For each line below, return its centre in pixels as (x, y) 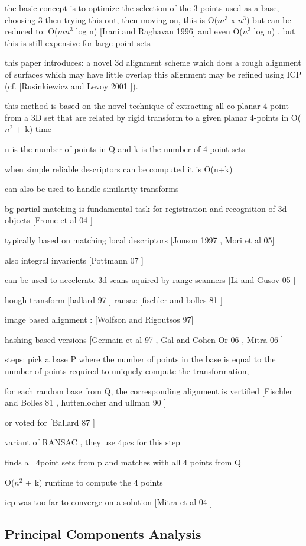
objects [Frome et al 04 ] (49, 220)
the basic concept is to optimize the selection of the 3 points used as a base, (142, 8)
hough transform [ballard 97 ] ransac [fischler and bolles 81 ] (114, 299)
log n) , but (274, 31)
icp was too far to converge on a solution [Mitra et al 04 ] (109, 502)
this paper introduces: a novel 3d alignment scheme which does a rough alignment (153, 62)
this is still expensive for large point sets (78, 42)
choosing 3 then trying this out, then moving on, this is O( (111, 19)
